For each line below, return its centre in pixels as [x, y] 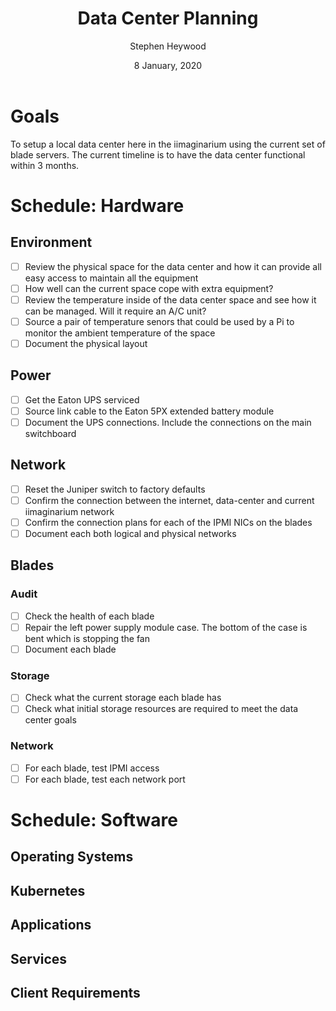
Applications [51, 925]
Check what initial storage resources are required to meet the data [161, 709]
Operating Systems [72, 857]
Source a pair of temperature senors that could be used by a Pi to [159, 321]
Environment [51, 242]
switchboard [50, 433]
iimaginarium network [69, 511]
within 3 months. [45, 165]
